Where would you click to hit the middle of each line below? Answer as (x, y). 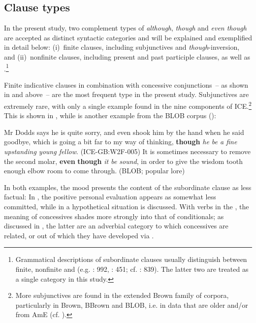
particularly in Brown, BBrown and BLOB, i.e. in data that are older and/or (132, 305)
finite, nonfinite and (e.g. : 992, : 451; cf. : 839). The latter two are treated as (132, 269)
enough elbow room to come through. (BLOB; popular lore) (95, 171)
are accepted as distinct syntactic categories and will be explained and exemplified (128, 37)
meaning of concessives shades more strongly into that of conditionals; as (114, 216)
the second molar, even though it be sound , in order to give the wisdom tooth (123, 161)
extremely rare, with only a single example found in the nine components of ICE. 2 (128, 105)
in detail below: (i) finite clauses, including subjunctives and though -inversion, (122, 47)
